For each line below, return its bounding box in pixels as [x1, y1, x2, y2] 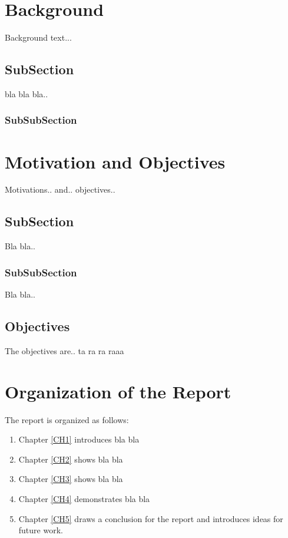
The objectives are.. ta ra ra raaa [5, 344, 124, 357]
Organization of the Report [5, 379, 231, 403]
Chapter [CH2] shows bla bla [18, 453, 123, 465]
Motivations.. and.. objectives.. [5, 183, 115, 196]
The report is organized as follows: [5, 413, 129, 425]
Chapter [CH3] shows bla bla [18, 473, 123, 485]
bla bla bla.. [5, 87, 48, 100]
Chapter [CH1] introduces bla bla [18, 433, 140, 445]
